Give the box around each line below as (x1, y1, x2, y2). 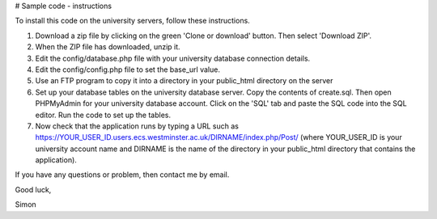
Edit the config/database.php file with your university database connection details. (35, 53, 311, 63)
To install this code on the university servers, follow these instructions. (15, 16, 250, 26)
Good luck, (15, 184, 52, 194)
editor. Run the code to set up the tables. (35, 110, 172, 120)
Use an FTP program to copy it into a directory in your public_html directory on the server (35, 76, 333, 86)
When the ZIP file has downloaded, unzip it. (35, 42, 181, 52)
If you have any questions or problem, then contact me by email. (15, 170, 230, 179)
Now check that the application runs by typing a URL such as (35, 121, 239, 131)
